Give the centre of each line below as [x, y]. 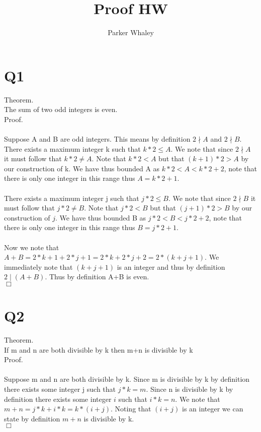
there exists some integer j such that [60, 389]
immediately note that [38, 266]
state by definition [32, 418]
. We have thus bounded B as [100, 217]
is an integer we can [213, 409]
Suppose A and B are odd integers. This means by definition [97, 139]
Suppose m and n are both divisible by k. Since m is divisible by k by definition [127, 379]
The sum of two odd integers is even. [61, 109]
